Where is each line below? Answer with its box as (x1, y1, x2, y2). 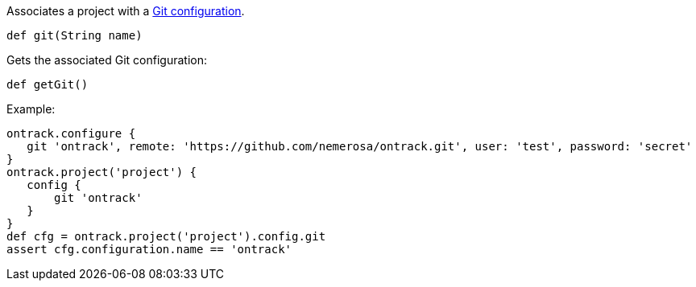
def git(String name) (6, 29, 143, 42)
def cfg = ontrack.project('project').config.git (6, 230, 326, 243)
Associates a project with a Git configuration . (6, 4, 245, 18)
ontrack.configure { (6, 127, 136, 140)
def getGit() (6, 78, 89, 91)
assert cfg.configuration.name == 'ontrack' (6, 243, 292, 256)
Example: (6, 102, 56, 116)
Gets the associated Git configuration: (6, 53, 207, 67)
